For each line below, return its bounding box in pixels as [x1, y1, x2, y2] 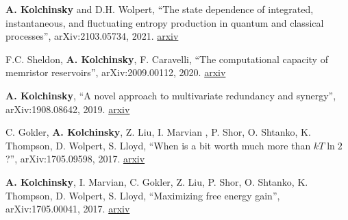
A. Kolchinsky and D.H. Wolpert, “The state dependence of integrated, [5, 2, 314, 16]
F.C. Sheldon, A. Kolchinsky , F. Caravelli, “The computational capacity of [5, 51, 328, 66]
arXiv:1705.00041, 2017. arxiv [5, 201, 130, 216]
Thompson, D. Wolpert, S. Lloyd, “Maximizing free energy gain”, [5, 188, 280, 202]
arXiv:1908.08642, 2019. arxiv [5, 101, 130, 116]
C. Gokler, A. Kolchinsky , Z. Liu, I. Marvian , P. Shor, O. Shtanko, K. [5, 125, 311, 139]
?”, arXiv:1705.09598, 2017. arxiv [5, 151, 145, 166]
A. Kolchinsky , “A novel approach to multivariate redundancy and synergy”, [5, 88, 336, 102]
